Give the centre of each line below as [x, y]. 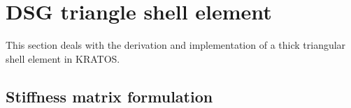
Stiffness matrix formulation [109, 96]
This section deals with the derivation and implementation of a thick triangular [176, 45]
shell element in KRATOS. [63, 58]
